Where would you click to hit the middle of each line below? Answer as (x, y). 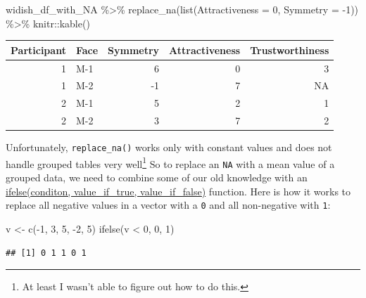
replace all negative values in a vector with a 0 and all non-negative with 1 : (168, 205)
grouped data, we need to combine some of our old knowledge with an (157, 177)
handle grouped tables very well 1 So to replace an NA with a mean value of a (170, 162)
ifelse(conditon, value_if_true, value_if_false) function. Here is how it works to (178, 191)
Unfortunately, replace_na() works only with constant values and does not (169, 147)
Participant (38, 50)
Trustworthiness (290, 50)
